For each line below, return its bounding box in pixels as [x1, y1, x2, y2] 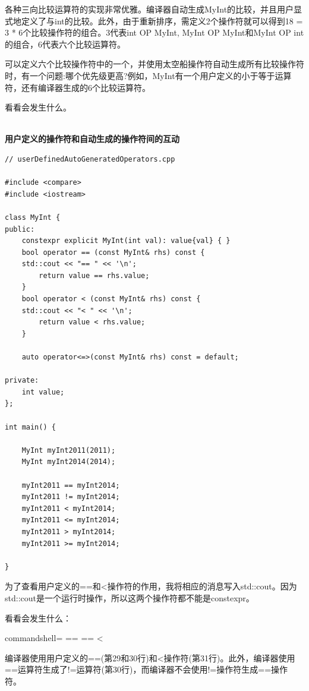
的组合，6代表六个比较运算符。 [5, 37, 125, 50]
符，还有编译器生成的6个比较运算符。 [5, 81, 150, 93]
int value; [21, 387, 65, 396]
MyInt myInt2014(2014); [21, 457, 116, 466]
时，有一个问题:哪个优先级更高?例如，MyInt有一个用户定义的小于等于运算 [5, 69, 292, 81]
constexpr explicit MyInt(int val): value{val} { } [21, 236, 231, 245]
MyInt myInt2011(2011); [21, 446, 116, 455]
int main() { [5, 422, 56, 431]
